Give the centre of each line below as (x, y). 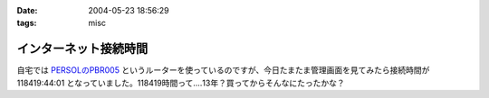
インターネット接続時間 (82, 49)
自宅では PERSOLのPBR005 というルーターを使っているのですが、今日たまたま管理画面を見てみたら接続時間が (223, 70)
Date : (27, 10)
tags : (27, 23)
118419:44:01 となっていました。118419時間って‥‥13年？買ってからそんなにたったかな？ (181, 83)
